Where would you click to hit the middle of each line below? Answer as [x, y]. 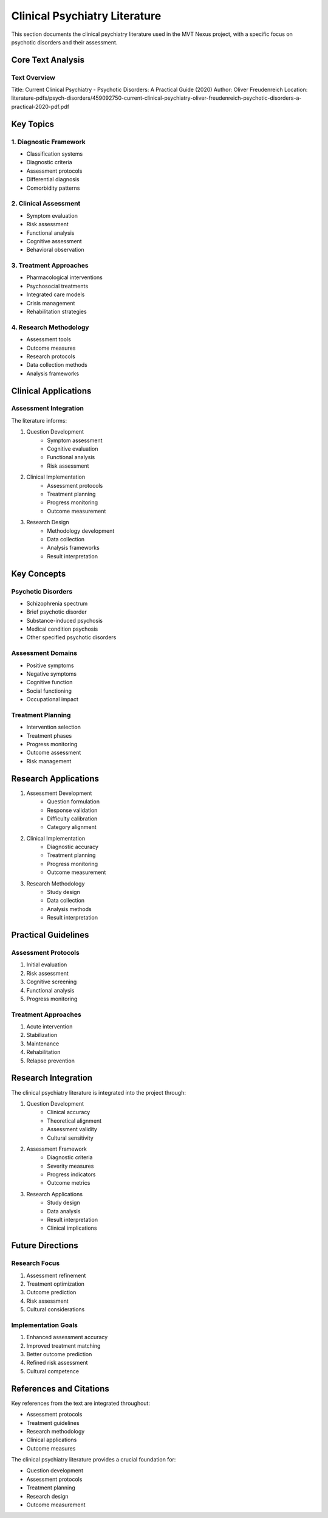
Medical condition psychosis [62, 629]
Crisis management [51, 303]
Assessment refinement [56, 1275]
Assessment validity [72, 1129]
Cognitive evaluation [73, 449]
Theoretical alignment [74, 1121]
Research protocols [51, 356]
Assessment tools [49, 339]
